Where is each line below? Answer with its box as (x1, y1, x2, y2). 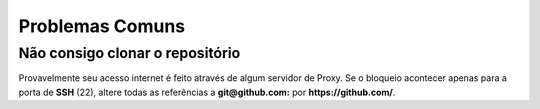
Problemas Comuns (18, 15, 186, 37)
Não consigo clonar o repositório (18, 44, 241, 62)
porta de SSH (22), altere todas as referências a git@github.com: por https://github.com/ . (18, 86, 396, 98)
